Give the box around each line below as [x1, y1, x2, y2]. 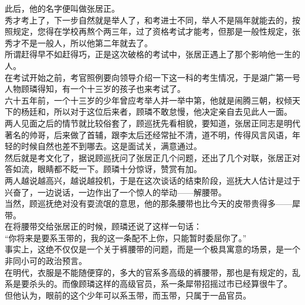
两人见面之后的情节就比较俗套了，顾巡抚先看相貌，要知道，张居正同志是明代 [5, 116, 300, 129]
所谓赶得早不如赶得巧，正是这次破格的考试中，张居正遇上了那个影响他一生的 [5, 48, 300, 60]
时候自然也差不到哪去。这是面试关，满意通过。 [21, 140, 202, 152]
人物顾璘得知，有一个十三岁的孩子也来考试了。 [5, 83, 185, 95]
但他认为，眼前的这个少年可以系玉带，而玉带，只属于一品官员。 [5, 289, 251, 301]
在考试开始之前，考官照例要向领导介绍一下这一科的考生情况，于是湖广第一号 [5, 71, 300, 83]
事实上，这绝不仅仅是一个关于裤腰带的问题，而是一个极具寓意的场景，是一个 [5, 243, 300, 255]
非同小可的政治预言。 [5, 255, 87, 267]
